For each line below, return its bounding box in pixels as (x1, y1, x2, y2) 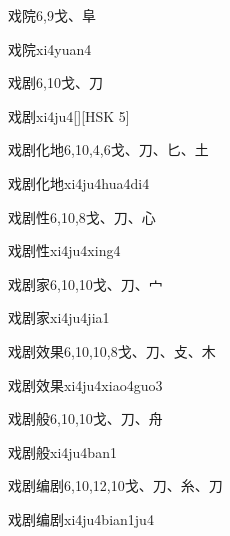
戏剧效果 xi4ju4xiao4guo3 (8, 374, 163, 395)
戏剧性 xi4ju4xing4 (8, 240, 121, 261)
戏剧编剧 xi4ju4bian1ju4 (8, 508, 154, 529)
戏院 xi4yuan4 (8, 38, 92, 59)
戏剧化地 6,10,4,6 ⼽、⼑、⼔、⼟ (8, 139, 209, 160)
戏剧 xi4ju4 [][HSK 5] (8, 105, 130, 126)
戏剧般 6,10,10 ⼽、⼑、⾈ (8, 408, 163, 429)
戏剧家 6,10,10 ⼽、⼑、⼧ (8, 273, 163, 294)
